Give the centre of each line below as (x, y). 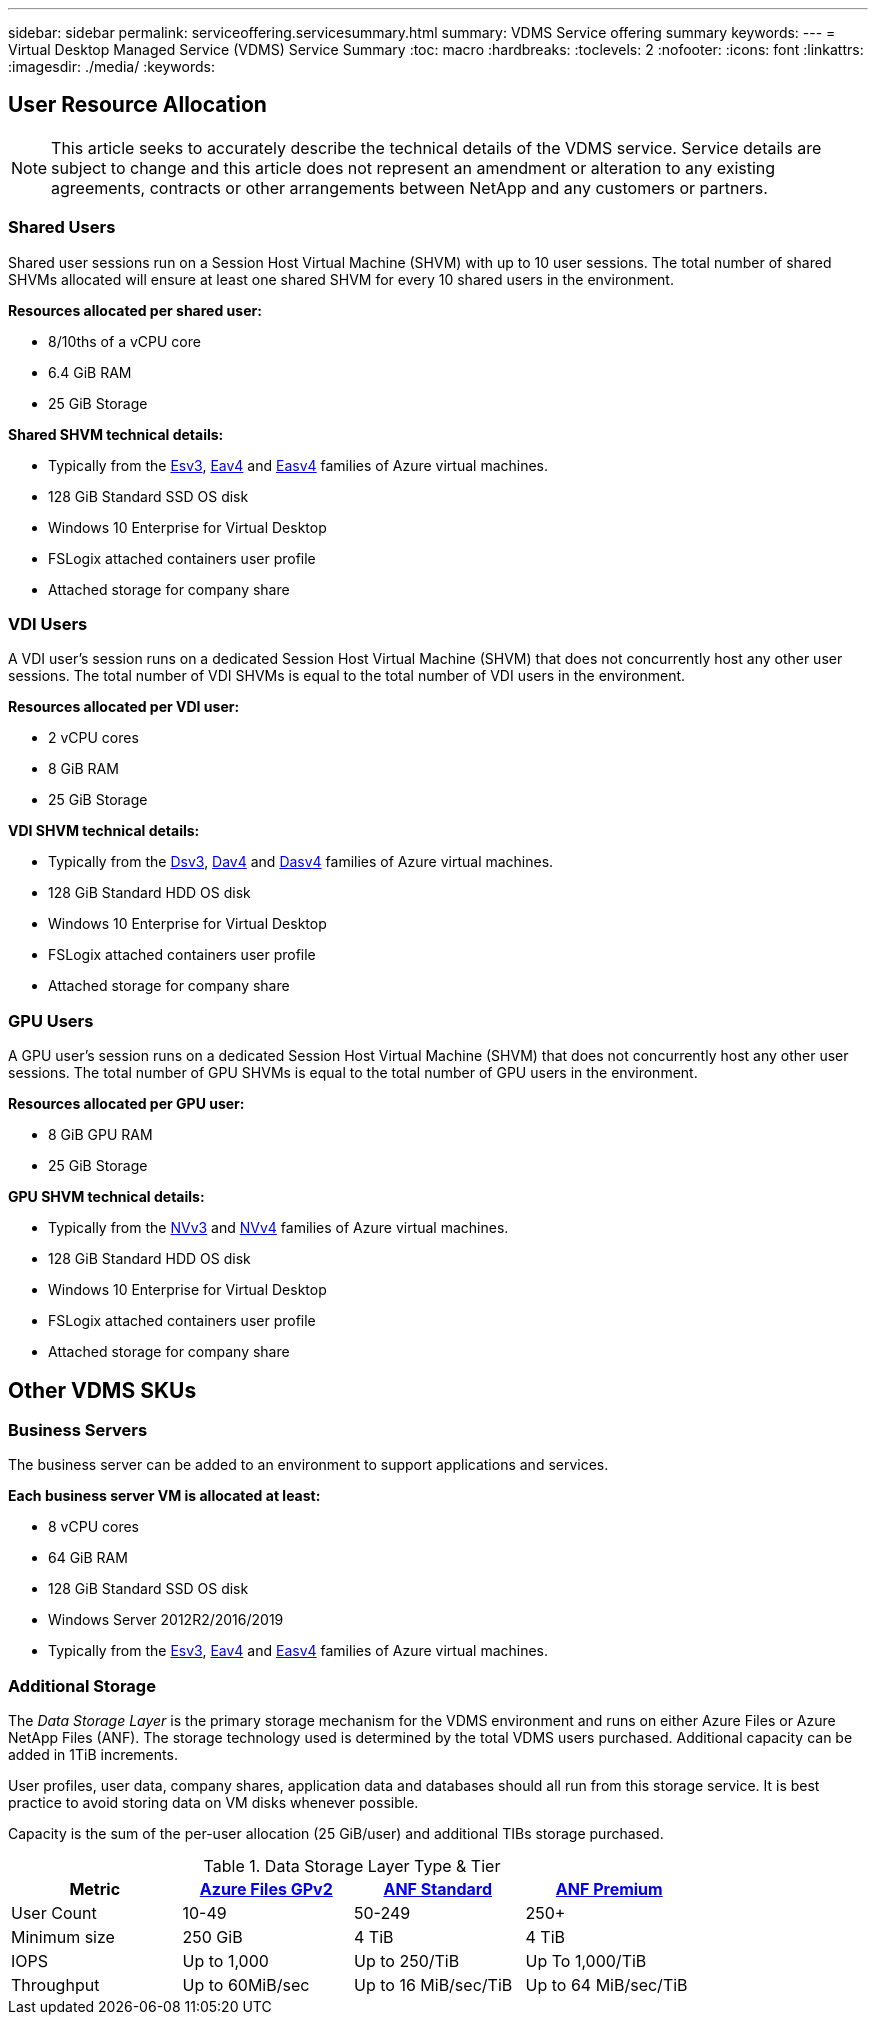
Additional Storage (82, 1685)
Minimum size (63, 1937)
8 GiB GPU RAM (100, 1135)
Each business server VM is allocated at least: (164, 1496)
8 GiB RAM (83, 769)
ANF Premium (609, 1889)
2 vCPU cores (93, 738)
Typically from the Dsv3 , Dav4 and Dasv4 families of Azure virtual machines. (301, 862)
